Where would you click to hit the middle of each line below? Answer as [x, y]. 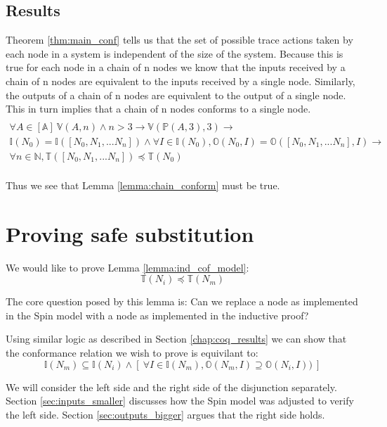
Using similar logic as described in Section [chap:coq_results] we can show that [176, 339]
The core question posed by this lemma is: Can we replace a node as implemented [182, 301]
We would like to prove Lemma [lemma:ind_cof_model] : [127, 267]
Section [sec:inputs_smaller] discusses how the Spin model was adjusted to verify [180, 401]
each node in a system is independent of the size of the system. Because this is [175, 53]
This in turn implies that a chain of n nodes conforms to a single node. [158, 109]
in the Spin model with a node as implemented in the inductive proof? [157, 315]
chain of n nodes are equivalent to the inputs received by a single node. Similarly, [181, 81]
